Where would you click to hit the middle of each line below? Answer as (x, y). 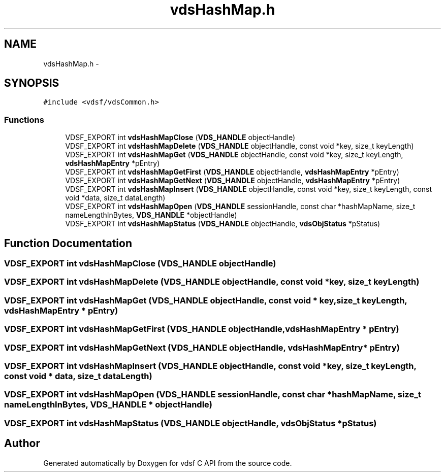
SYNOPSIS (32, 83)
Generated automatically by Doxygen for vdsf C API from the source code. (168, 463)
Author (22, 444)
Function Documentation (68, 243)
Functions (24, 120)
